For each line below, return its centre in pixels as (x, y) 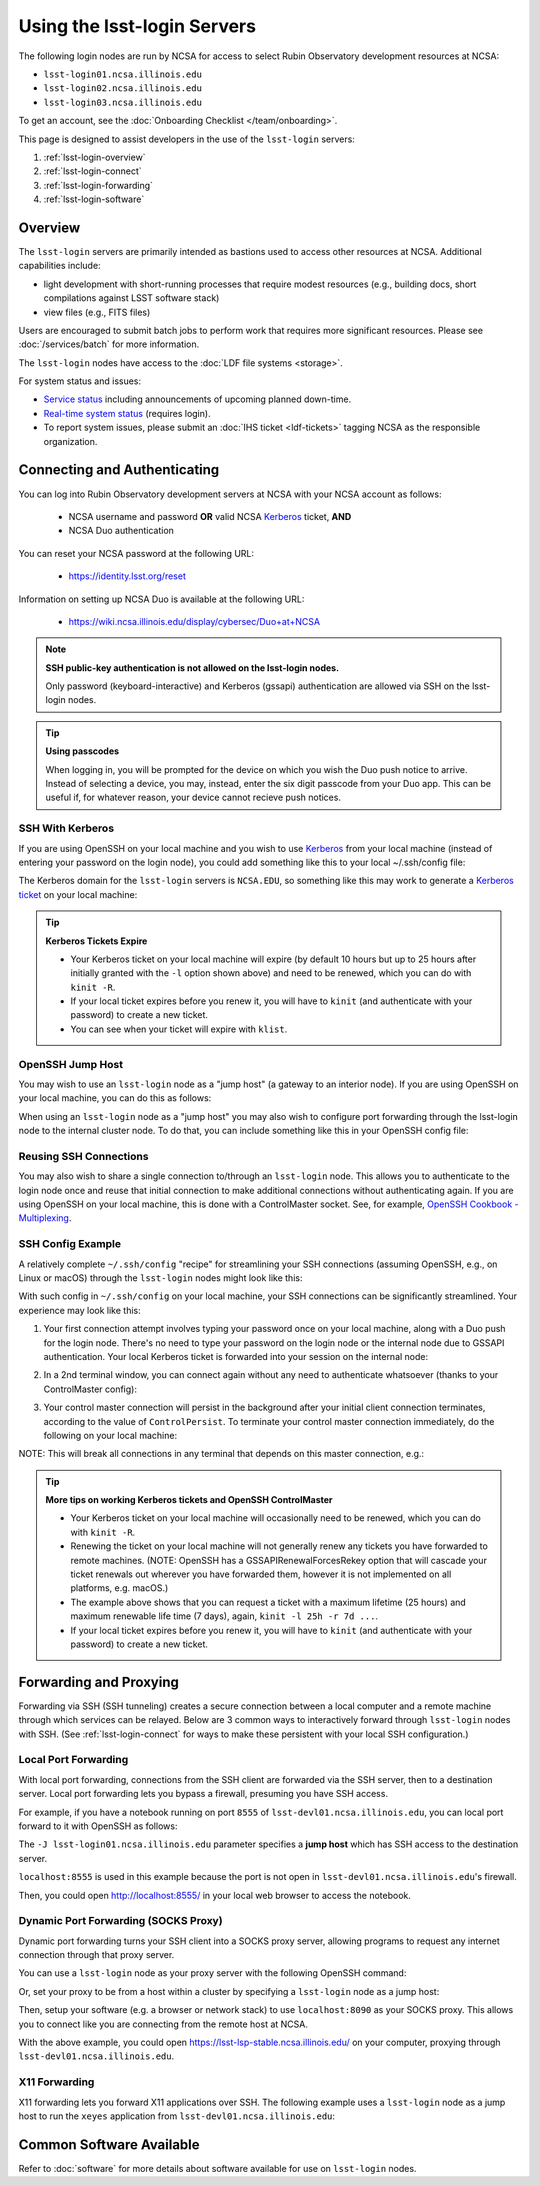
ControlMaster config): (90, 1389)
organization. (70, 441)
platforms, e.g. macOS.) (119, 1588)
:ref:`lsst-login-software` (94, 199)
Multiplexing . (45, 1218)
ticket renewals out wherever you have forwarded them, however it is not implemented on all (261, 1574)
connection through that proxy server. (96, 1955)
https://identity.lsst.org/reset (127, 576)
